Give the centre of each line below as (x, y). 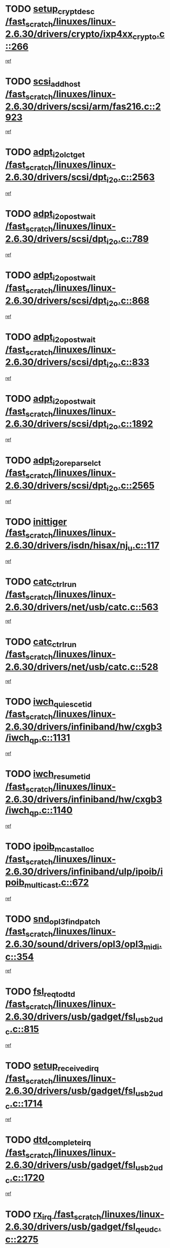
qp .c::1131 (50, 738)
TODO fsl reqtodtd (40, 992)
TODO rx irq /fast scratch (53, 1215)
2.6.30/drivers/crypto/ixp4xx (69, 34)
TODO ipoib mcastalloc (50, 847)
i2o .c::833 (128, 363)
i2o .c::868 (128, 301)
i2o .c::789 (127, 240)
